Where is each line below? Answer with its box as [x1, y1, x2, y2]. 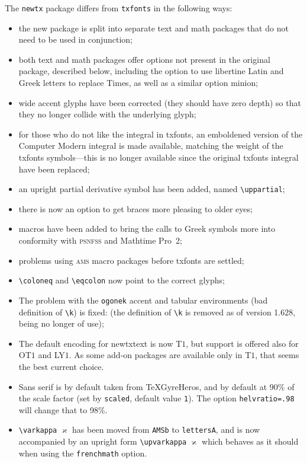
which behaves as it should [202, 435, 299, 448]
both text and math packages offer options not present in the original [18, 53, 270, 65]
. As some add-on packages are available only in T [69, 349, 251, 361]
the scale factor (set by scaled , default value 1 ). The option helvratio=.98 [18, 392, 295, 404]
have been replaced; [18, 162, 90, 175]
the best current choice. [18, 360, 104, 372]
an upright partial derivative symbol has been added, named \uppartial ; [18, 183, 285, 195]
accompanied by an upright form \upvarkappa [18, 435, 187, 448]
